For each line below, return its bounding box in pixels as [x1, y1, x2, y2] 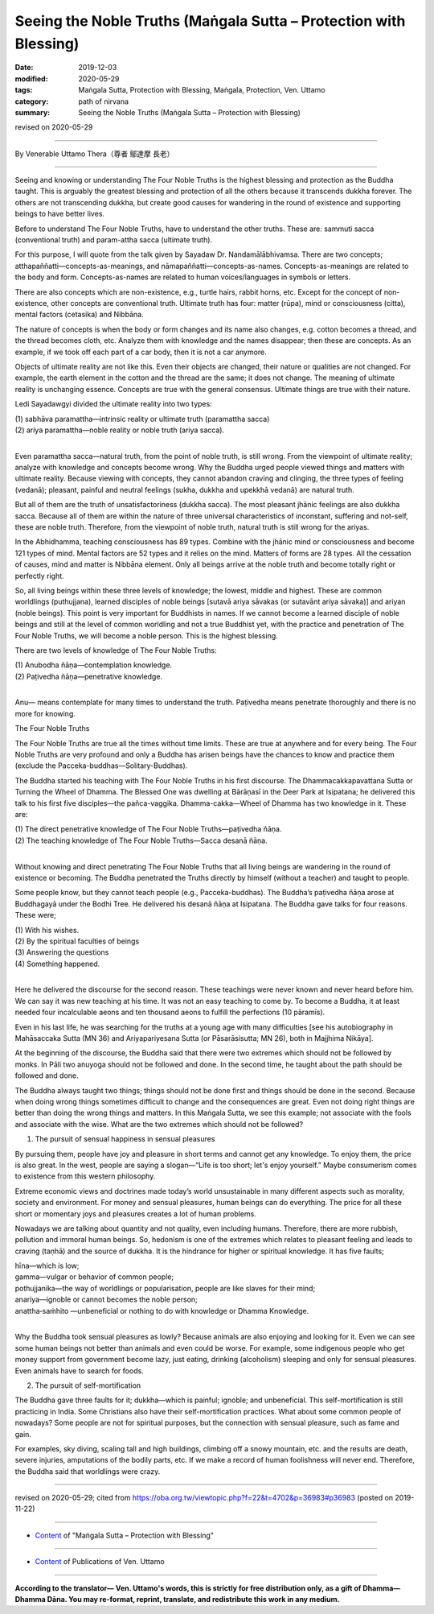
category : [14, 97, 49, 106]
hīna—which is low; [14, 1261, 80, 1271]
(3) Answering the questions [14, 947, 109, 957]
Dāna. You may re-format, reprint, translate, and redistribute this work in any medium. [47, 1595, 341, 1604]
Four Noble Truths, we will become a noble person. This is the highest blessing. [14, 630, 279, 640]
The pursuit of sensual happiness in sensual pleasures [35, 1134, 215, 1144]
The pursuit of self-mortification [35, 1381, 141, 1390]
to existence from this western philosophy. [14, 1171, 156, 1181]
